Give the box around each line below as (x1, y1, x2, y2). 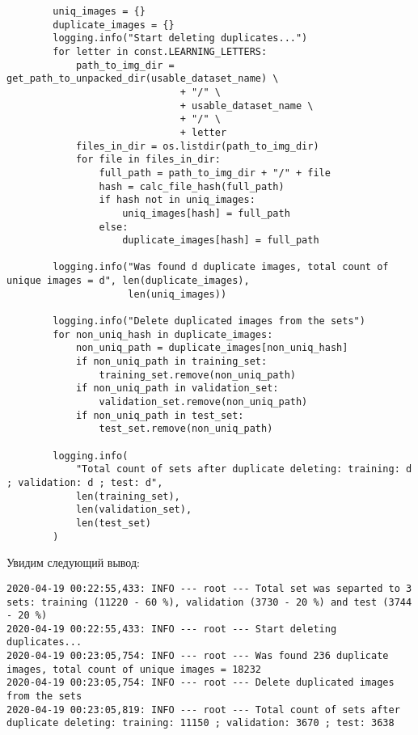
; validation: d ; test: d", (6, 476, 163, 488)
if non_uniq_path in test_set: (75, 409, 244, 421)
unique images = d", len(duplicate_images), (6, 275, 250, 287)
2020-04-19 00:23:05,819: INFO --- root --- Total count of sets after (6, 703, 400, 716)
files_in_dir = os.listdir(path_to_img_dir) (75, 140, 319, 152)
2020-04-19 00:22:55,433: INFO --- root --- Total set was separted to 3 (6, 582, 412, 594)
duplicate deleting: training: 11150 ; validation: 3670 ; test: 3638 (6, 717, 395, 729)
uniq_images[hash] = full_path (122, 207, 290, 219)
